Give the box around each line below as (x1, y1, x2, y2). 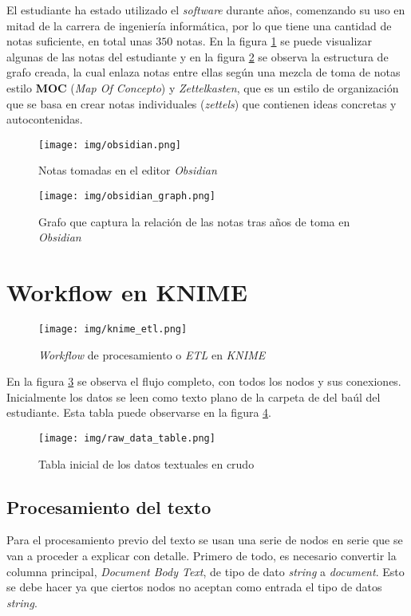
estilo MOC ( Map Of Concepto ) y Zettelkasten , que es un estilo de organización (6, 79, 399, 96)
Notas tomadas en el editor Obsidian (38, 162, 217, 179)
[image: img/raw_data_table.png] (38, 433, 215, 444)
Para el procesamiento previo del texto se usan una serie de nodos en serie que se (6, 532, 403, 548)
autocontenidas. (6, 111, 83, 128)
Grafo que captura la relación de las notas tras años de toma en (38, 213, 350, 230)
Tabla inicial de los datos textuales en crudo (38, 455, 255, 472)
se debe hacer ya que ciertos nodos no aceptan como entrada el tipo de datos (6, 579, 382, 595)
